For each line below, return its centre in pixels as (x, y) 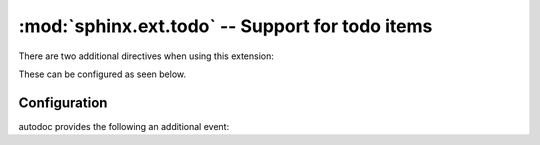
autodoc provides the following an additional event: (124, 126)
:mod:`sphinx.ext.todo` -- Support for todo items (225, 26)
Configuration (63, 102)
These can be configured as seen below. (102, 74)
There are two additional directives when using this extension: (146, 56)
